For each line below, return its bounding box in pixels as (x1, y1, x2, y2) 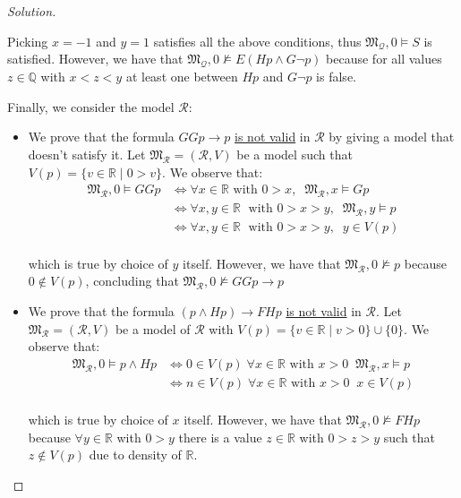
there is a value (178, 427, 262, 446)
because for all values (326, 49, 442, 68)
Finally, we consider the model (7, 97, 175, 116)
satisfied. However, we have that (7, 49, 184, 68)
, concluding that (85, 271, 179, 290)
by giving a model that (329, 127, 455, 146)
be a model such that (236, 144, 353, 163)
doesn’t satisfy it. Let (28, 144, 146, 163)
